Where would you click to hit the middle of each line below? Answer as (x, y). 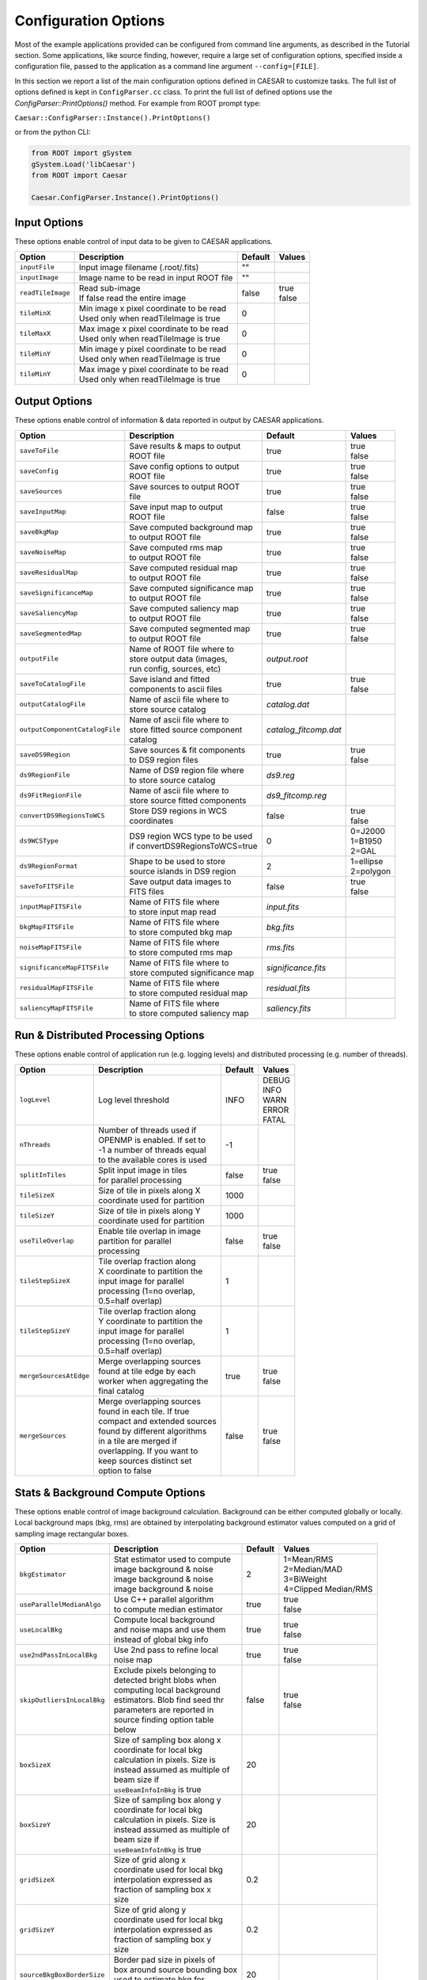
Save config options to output (184, 466)
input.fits (283, 907)
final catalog (121, 1391)
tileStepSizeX (45, 1281)
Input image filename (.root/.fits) (139, 267)
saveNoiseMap (43, 552)
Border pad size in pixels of (164, 1960)
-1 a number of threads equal (152, 1150)
